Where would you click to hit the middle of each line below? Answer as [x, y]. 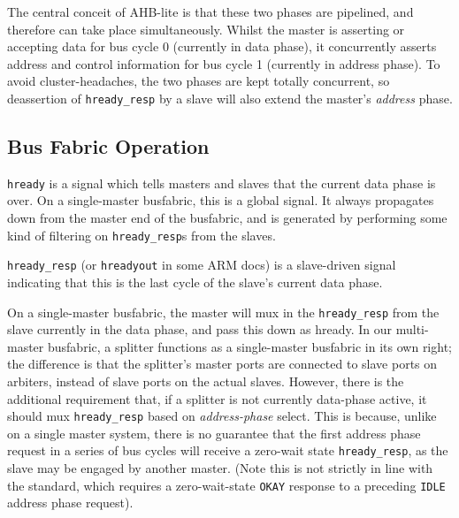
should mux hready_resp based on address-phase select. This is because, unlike [222, 416]
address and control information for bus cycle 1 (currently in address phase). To [224, 63]
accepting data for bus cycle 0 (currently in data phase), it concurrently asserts [222, 46]
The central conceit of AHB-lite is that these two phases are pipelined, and [210, 11]
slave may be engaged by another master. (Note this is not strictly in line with [220, 468]
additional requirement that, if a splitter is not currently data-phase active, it [217, 398]
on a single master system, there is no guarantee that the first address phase [214, 433]
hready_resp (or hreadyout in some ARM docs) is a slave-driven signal [202, 265]
